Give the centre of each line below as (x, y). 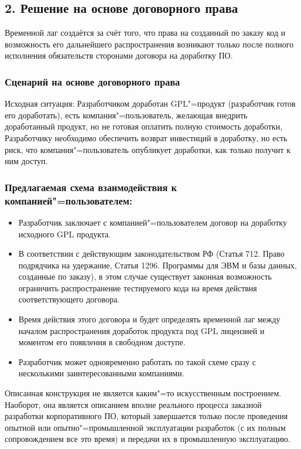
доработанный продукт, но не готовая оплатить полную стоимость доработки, (144, 126)
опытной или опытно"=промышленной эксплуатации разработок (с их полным (145, 427)
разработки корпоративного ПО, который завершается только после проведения (146, 416)
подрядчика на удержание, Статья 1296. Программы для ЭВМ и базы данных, (158, 265)
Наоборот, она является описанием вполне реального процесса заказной (133, 404)
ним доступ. (26, 161)
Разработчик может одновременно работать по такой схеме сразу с (137, 361)
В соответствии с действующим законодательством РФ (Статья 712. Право (151, 254)
